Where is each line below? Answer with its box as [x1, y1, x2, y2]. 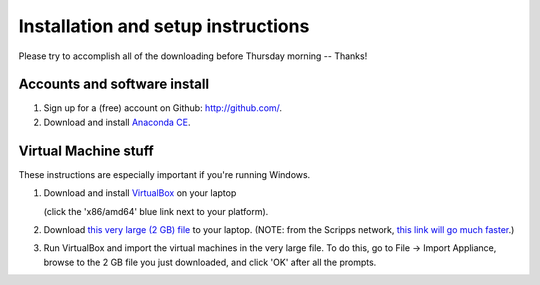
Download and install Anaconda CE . [43, 116, 191, 128]
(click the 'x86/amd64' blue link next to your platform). [43, 205, 269, 217]
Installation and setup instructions [18, 15, 310, 37]
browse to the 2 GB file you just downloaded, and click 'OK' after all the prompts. [43, 256, 377, 268]
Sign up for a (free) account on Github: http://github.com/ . [43, 102, 283, 114]
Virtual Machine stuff [18, 142, 154, 159]
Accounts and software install [18, 76, 210, 93]
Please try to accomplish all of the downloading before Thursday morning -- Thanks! [18, 50, 368, 62]
